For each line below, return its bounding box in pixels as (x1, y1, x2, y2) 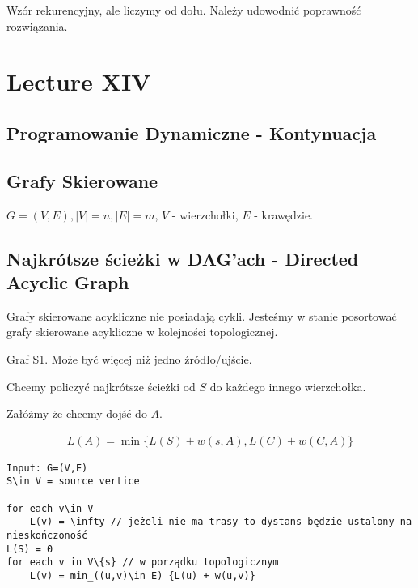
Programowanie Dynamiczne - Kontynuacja (6, 120, 377, 145)
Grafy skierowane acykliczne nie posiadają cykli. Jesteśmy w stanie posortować (6, 307, 397, 324)
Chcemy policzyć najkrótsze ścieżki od (6, 377, 196, 394)
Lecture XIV (6, 65, 151, 98)
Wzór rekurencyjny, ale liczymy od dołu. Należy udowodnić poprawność (6, 2, 361, 18)
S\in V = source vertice (6, 475, 140, 488)
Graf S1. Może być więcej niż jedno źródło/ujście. (6, 350, 252, 367)
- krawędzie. (254, 206, 313, 223)
